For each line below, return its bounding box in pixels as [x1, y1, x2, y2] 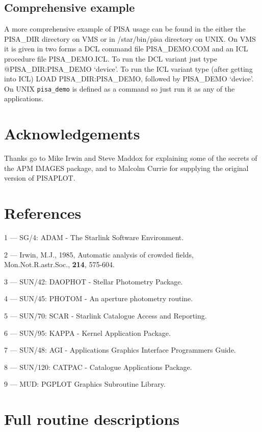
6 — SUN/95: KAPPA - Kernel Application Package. [4, 327, 171, 338]
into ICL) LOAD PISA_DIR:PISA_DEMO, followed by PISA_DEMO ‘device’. [4, 73, 254, 84]
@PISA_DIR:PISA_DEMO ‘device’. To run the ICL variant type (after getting [4, 63, 253, 74]
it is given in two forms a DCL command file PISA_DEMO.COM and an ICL [4, 43, 248, 54]
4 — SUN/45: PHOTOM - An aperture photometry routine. [4, 293, 193, 304]
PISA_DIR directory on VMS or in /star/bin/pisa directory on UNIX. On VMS [4, 33, 256, 44]
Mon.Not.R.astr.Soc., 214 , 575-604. [4, 259, 115, 270]
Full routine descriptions [4, 409, 180, 429]
